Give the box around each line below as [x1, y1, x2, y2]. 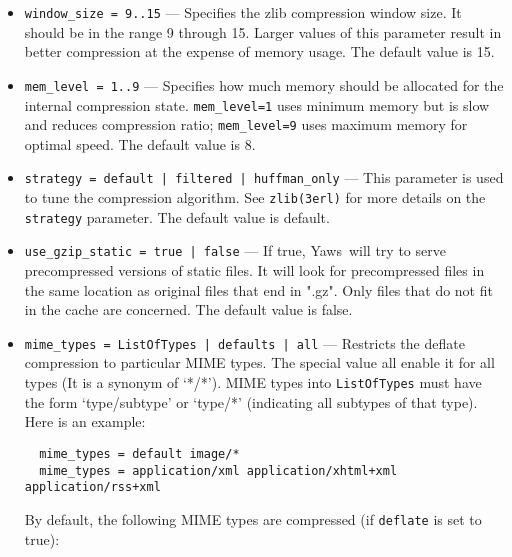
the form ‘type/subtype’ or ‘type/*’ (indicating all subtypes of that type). [24, 391, 478, 412]
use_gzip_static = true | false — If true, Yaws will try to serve [24, 240, 446, 261]
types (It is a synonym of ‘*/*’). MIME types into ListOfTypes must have [24, 372, 482, 393]
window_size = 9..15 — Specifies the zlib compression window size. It [24, 2, 462, 22]
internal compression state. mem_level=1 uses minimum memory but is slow [24, 94, 490, 115]
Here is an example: [24, 411, 146, 432]
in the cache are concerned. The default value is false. [24, 299, 353, 320]
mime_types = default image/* [39, 446, 240, 461]
